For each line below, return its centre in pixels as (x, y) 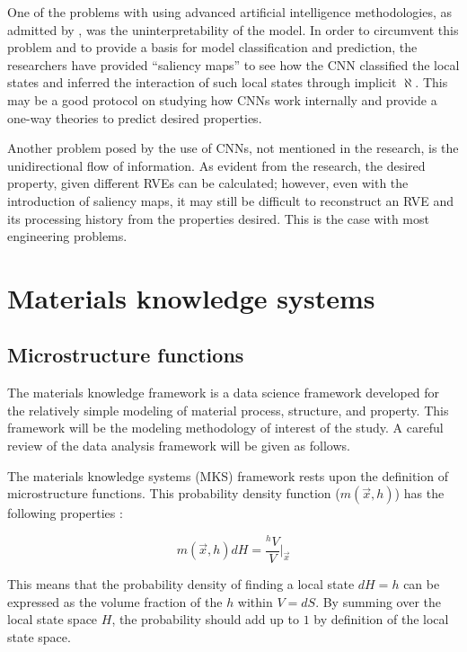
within (255, 601)
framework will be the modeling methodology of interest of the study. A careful (225, 428)
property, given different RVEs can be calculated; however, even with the (208, 183)
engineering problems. (67, 236)
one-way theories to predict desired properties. (135, 117)
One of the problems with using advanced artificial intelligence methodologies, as (230, 12)
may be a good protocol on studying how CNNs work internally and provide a (222, 99)
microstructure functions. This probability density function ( (174, 493)
